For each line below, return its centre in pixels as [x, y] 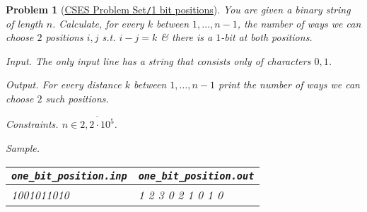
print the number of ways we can [289, 84]
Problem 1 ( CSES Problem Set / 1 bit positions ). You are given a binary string [178, 9]
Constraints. [32, 124]
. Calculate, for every [98, 23]
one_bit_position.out [196, 176]
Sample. [23, 147]
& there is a [187, 37]
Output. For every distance [64, 84]
